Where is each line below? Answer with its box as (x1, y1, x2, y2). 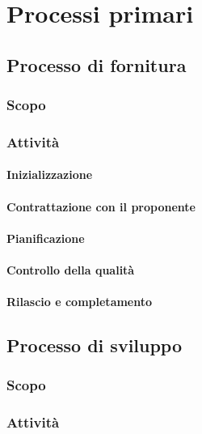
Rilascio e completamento (6, 293, 153, 310)
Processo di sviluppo (6, 333, 183, 358)
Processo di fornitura (6, 52, 187, 77)
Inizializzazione (6, 166, 93, 183)
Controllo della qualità (6, 262, 135, 278)
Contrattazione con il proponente (6, 198, 196, 215)
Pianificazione (6, 229, 85, 246)
